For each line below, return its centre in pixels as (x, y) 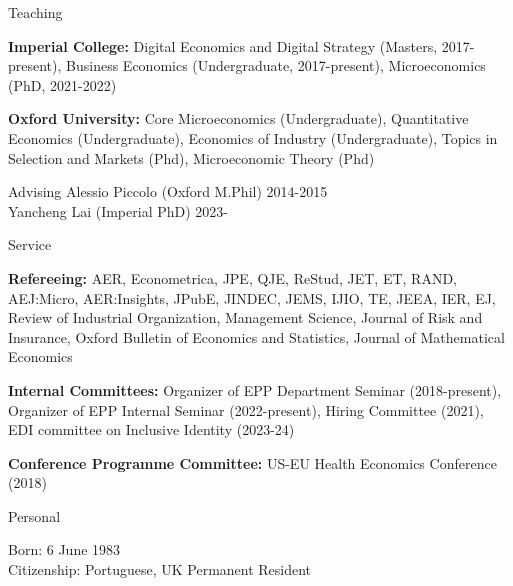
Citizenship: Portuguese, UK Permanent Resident (160, 569)
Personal (34, 515)
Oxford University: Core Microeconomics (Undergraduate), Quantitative (238, 118)
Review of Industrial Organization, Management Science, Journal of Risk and (245, 317)
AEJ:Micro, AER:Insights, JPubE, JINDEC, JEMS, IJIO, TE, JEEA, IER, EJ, (252, 297)
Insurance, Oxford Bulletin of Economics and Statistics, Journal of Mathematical (256, 336)
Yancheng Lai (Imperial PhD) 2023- (118, 210)
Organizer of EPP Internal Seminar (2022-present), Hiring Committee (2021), (246, 409)
